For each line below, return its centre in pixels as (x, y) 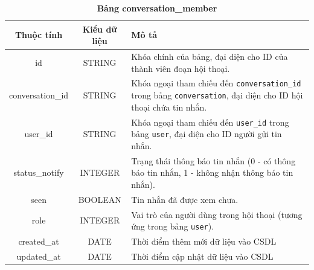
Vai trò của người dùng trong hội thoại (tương (217, 214)
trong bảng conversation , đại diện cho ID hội (217, 95)
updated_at (39, 256)
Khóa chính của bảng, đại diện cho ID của (210, 56)
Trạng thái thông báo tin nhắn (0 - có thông (213, 160)
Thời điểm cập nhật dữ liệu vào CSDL (202, 256)
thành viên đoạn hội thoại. (181, 68)
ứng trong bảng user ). (173, 226)
